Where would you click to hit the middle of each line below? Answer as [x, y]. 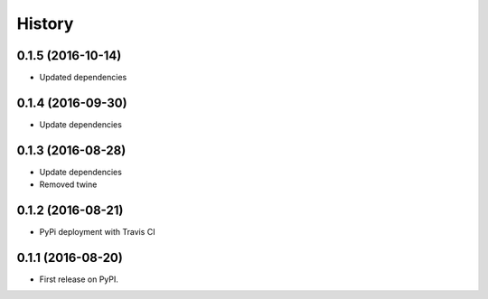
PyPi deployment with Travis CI [97, 232]
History [45, 23]
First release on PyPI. [79, 279]
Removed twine [68, 184]
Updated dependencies [83, 78]
